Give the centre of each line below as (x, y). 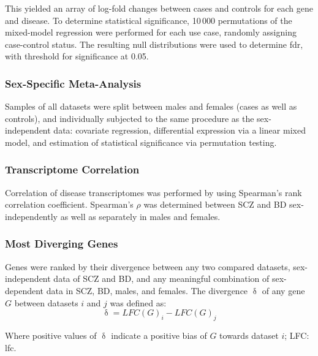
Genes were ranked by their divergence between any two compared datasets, (148, 266)
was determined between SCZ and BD (215, 204)
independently (31, 216)
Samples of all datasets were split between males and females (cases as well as (151, 106)
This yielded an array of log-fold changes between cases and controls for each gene (159, 8)
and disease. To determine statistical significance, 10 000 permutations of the (149, 20)
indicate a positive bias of (159, 335)
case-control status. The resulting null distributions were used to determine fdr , (154, 44)
